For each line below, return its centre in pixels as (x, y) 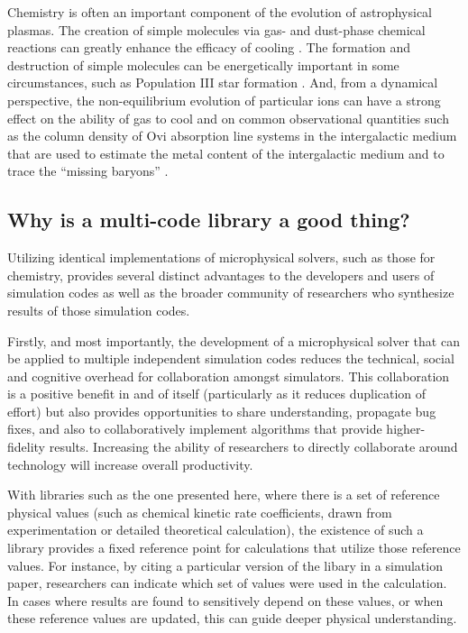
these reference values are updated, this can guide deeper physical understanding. (232, 618)
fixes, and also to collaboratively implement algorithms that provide (195, 429)
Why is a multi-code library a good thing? (209, 220)
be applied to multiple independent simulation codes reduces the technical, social (231, 358)
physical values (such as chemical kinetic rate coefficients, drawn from (200, 512)
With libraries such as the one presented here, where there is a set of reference (224, 495)
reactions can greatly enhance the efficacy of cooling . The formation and (209, 47)
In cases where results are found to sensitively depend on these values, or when (225, 600)
